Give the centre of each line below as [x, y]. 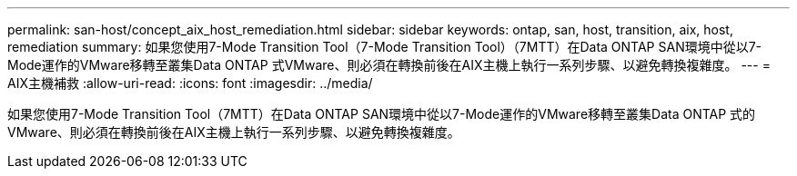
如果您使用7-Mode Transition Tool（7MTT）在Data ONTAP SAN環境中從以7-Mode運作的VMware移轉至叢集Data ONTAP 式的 [382, 114]
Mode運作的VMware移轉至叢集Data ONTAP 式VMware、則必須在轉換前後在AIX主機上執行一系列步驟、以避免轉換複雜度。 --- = [389, 65]
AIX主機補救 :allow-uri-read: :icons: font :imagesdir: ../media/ [190, 83]
